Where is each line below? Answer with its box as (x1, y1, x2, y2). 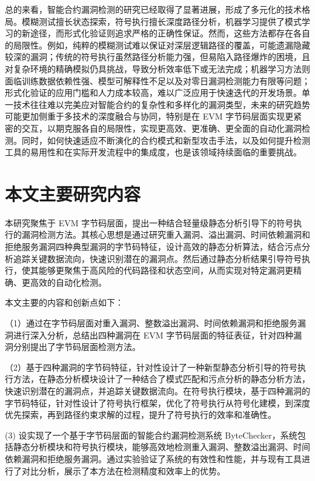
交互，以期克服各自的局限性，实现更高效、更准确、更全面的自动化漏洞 (21, 121, 302, 134)
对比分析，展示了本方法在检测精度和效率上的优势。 (21, 464, 225, 477)
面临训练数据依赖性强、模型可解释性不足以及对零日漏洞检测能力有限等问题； (5, 74, 310, 87)
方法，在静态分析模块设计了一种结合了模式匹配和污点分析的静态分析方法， (13, 372, 310, 385)
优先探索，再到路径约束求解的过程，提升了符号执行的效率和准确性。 (5, 408, 276, 421)
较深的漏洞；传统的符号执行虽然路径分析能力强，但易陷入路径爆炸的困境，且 (5, 50, 310, 63)
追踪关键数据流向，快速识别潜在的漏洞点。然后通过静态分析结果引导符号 (13, 252, 302, 264)
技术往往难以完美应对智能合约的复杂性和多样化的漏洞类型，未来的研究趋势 (13, 98, 310, 110)
